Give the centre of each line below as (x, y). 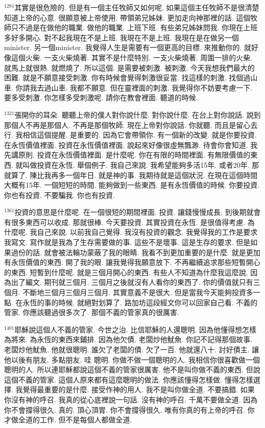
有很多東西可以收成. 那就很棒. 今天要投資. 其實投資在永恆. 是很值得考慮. (125, 222)
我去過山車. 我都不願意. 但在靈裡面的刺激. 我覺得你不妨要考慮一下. (141, 87)
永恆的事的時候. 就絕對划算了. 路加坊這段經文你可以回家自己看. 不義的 (140, 302)
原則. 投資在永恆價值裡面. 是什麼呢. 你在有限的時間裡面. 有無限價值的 (134, 155)
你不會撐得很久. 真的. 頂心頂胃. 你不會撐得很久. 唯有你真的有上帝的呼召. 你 (129, 409)
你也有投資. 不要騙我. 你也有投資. (59, 195)
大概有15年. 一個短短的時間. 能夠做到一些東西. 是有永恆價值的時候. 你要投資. (132, 185)
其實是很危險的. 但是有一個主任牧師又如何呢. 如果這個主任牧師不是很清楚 (137, 7)
